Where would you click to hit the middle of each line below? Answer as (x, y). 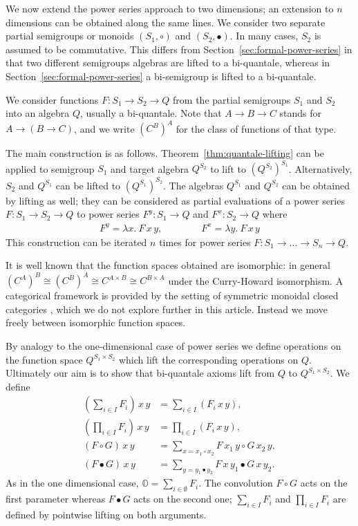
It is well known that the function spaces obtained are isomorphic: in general (168, 265)
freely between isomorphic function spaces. (96, 322)
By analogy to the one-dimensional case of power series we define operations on (173, 346)
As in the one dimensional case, (72, 483)
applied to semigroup (50, 168)
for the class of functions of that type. (256, 128)
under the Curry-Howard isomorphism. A (256, 280)
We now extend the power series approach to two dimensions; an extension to (170, 8)
